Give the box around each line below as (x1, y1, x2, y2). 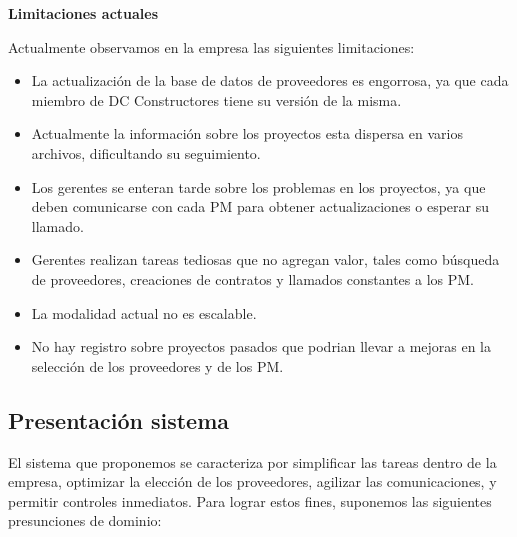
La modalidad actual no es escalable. (31, 302, 257, 323)
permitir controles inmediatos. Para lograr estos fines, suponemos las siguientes (8, 490, 492, 511)
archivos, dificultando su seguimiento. (31, 142, 261, 163)
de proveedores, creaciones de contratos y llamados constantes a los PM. (31, 268, 475, 289)
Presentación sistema (8, 404, 230, 435)
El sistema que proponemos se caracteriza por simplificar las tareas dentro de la (8, 451, 497, 472)
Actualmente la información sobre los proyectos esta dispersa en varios (31, 123, 463, 144)
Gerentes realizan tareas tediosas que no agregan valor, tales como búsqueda (31, 249, 500, 270)
